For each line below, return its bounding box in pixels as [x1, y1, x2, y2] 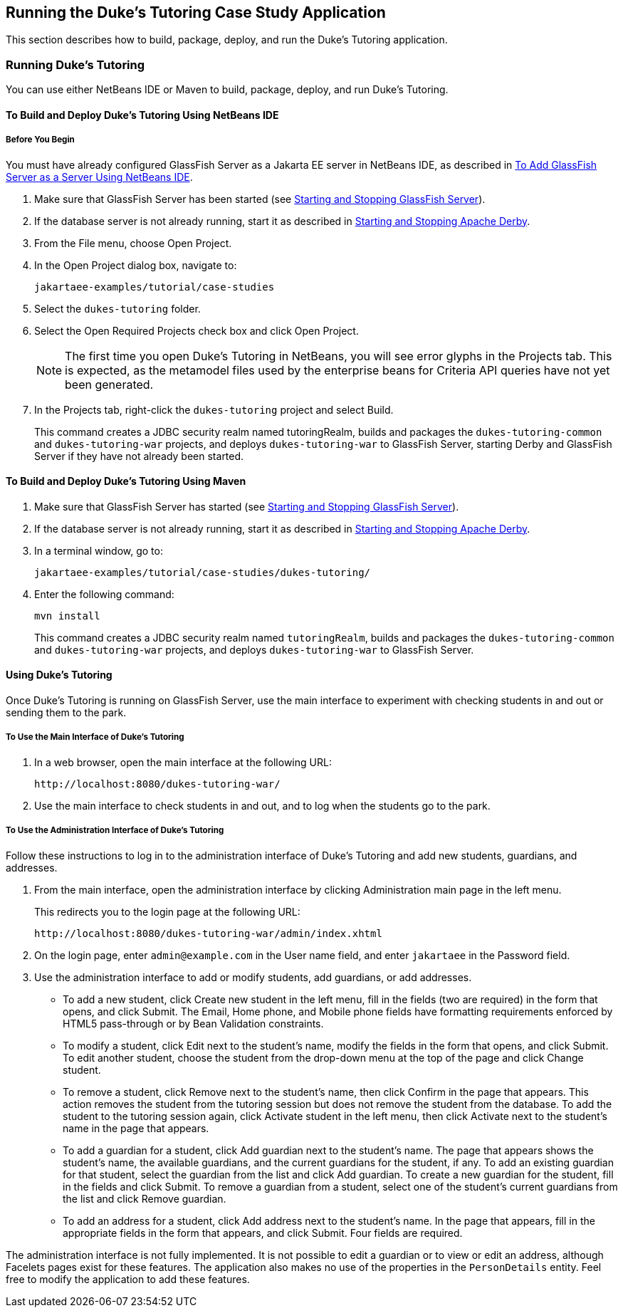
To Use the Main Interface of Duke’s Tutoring [6, 732, 184, 743]
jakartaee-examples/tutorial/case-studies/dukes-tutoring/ [34, 566, 371, 578]
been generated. [65, 377, 154, 392]
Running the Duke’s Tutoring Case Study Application [6, 4, 386, 21]
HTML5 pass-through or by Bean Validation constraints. [63, 1017, 324, 1030]
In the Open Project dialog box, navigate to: [34, 258, 237, 271]
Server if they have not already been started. [34, 449, 244, 462]
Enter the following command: [34, 587, 174, 600]
